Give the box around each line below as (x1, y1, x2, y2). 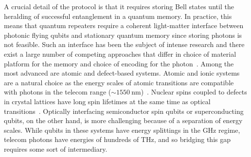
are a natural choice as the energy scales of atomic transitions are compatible (4, 77, 234, 87)
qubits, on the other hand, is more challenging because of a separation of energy (4, 115, 243, 126)
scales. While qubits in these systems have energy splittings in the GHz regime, (4, 125, 240, 135)
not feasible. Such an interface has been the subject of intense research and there (4, 39, 245, 49)
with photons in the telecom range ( (4, 87, 111, 97)
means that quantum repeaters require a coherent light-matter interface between (4, 20, 244, 31)
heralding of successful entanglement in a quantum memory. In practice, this (4, 11, 232, 21)
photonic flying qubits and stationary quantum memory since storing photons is (4, 30, 242, 40)
